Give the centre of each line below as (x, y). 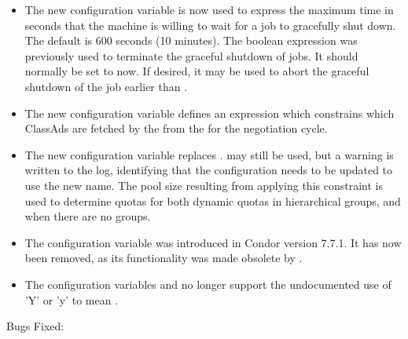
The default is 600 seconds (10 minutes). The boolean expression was (191, 40)
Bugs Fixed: (35, 326)
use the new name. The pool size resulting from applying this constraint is (204, 185)
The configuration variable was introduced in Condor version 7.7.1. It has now (213, 242)
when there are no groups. (88, 216)
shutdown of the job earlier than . (106, 86)
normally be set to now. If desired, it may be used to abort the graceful (197, 71)
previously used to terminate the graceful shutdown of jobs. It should (191, 55)
